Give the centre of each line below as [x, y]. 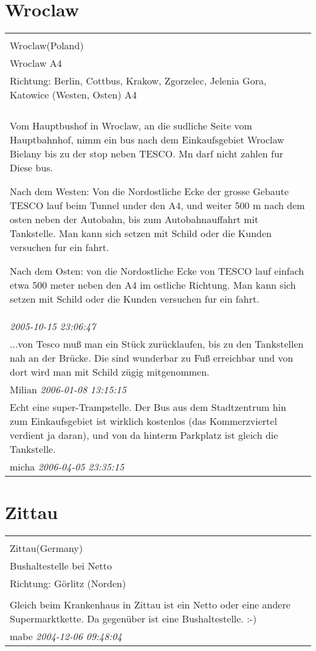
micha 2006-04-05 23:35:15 [67, 467]
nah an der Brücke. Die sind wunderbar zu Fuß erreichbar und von [152, 358]
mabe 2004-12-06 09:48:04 [66, 636]
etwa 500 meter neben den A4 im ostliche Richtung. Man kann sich [153, 285]
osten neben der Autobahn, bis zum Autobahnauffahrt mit [134, 219]
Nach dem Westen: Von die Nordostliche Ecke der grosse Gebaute [149, 191]
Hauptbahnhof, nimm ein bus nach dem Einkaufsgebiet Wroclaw [147, 140]
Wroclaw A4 [36, 63]
